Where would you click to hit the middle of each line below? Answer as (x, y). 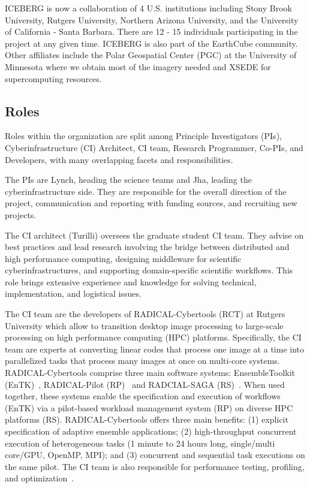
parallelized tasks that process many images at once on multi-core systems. (142, 361)
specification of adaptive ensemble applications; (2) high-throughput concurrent (151, 431)
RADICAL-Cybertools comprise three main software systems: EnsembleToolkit (150, 373)
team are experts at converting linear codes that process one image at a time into (154, 349)
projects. (21, 214)
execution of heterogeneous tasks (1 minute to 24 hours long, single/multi (140, 443)
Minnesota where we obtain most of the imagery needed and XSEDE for (138, 66)
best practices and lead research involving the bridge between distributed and (147, 247)
